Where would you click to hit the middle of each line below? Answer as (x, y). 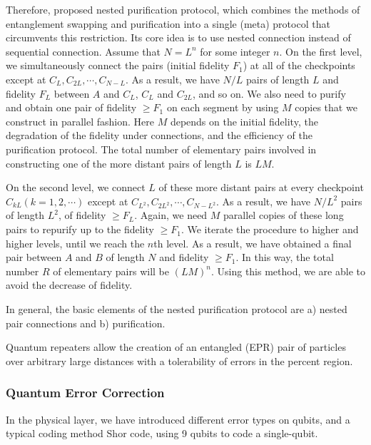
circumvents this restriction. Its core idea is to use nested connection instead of (178, 37)
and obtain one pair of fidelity (71, 107)
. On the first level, (321, 51)
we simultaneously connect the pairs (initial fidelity (118, 65)
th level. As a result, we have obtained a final (253, 243)
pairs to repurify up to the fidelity (80, 229)
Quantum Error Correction (85, 393)
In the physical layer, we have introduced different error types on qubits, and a (178, 419)
